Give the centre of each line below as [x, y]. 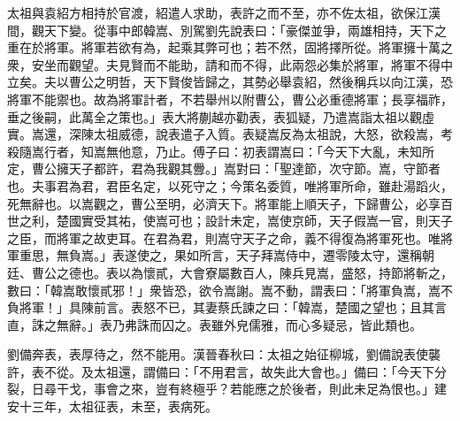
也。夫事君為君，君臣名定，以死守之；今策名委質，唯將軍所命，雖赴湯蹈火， [230, 185]
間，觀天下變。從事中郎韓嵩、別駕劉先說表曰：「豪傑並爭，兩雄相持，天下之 [227, 30]
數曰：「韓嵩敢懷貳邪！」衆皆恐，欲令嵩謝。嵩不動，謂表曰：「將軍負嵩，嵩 [224, 290]
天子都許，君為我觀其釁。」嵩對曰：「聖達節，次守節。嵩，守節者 [254, 168]
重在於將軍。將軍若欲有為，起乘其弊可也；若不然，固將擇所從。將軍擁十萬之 [230, 47]
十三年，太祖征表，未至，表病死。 [118, 406]
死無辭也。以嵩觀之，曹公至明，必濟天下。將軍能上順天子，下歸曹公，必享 [224, 203]
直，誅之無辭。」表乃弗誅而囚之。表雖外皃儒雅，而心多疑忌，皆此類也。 [215, 324]
